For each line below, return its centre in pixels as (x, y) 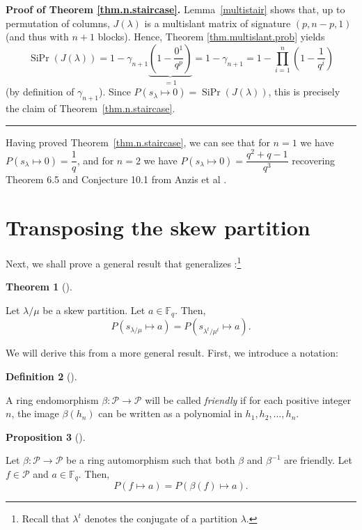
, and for (95, 160)
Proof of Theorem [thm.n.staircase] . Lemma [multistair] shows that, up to (175, 9)
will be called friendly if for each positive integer (248, 399)
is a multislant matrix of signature (218, 23)
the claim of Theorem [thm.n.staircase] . (90, 108)
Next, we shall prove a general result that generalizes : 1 (124, 262)
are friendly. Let (318, 460)
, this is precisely (304, 92)
